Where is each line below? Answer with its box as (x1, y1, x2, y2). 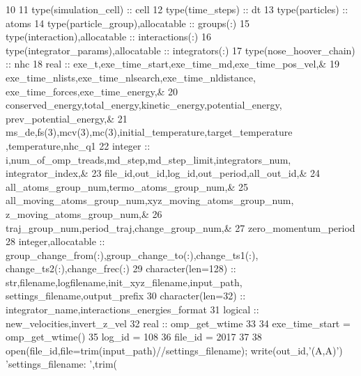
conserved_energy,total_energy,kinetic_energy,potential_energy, (6, 97, 282, 112)
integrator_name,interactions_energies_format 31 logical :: (6, 302, 259, 317)
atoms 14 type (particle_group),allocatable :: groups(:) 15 (6, 15, 249, 30)
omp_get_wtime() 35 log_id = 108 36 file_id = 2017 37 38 (6, 329, 262, 344)
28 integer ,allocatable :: (6, 234, 105, 249)
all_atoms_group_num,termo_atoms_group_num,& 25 (6, 179, 248, 194)
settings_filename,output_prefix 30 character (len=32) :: (6, 288, 246, 303)
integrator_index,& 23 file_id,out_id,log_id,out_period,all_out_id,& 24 (6, 166, 320, 180)
